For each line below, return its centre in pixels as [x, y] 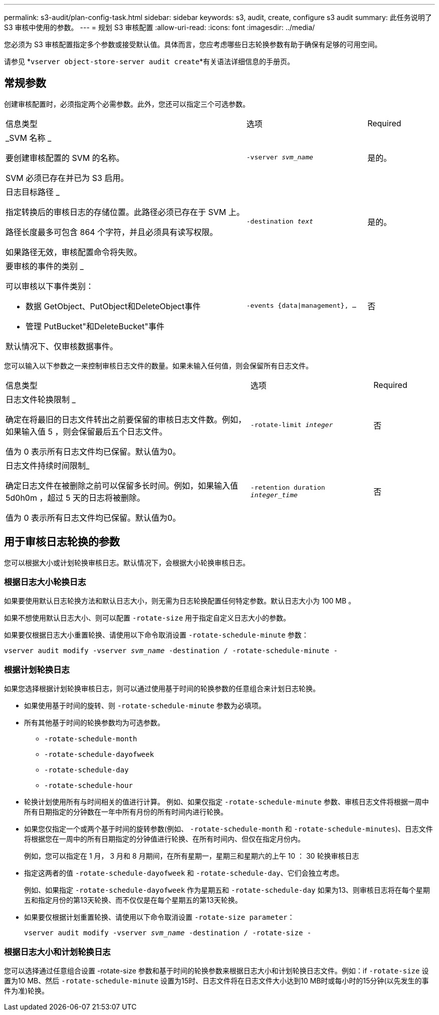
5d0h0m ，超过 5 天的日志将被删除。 [75, 497]
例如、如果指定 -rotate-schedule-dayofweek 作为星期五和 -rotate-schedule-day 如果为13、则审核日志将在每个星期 [227, 890]
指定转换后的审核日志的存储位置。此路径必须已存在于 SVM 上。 [125, 212]
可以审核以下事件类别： [50, 286]
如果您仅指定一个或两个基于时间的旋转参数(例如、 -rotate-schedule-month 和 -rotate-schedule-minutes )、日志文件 [229, 829]
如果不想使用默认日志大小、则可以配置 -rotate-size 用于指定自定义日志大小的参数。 [147, 618]
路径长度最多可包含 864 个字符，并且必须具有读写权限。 [112, 232]
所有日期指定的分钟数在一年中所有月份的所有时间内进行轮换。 [126, 812]
